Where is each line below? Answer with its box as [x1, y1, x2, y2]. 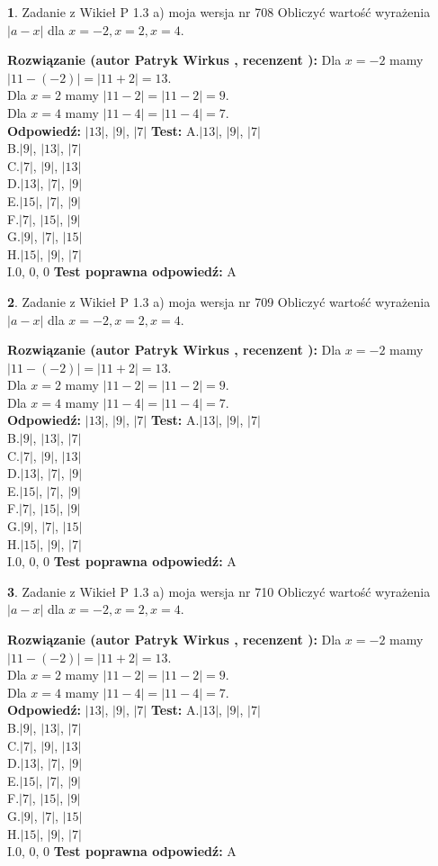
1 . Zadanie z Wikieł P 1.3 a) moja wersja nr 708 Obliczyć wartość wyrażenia [7, 3, 431, 21]
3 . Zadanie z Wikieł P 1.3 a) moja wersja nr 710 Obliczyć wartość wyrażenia [7, 582, 431, 600]
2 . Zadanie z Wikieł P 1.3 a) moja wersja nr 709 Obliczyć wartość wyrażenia [7, 292, 431, 311]
